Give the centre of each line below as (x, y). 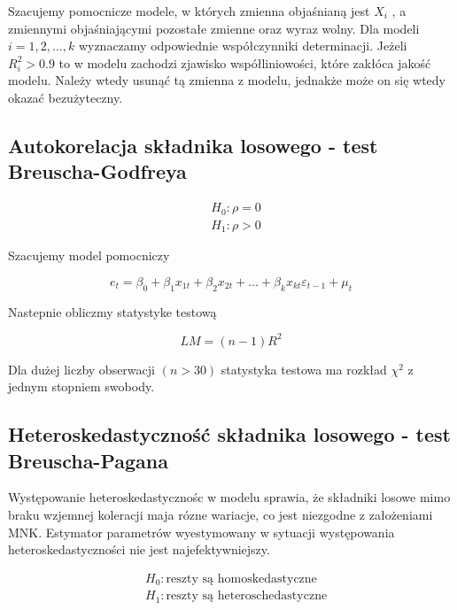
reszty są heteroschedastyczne (247, 596)
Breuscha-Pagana (88, 460)
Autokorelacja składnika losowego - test (193, 145)
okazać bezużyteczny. (66, 97)
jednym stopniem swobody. (81, 386)
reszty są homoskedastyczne (241, 579)
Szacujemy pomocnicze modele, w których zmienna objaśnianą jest (189, 11)
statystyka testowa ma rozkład (304, 369)
